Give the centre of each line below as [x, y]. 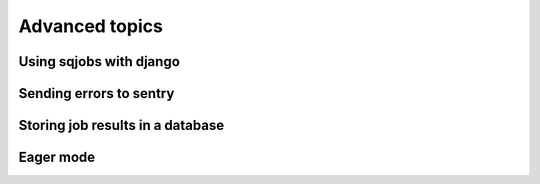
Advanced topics [91, 26]
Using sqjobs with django [99, 61]
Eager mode [57, 157]
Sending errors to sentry [96, 93]
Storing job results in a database [121, 125]
